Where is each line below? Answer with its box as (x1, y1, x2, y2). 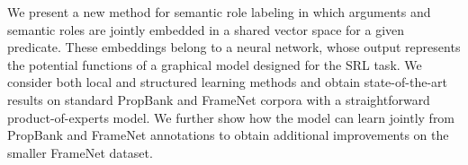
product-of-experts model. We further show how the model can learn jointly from (7, 108, 455, 126)
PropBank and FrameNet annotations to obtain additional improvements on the (7, 126, 449, 144)
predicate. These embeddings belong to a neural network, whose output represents (7, 38, 461, 56)
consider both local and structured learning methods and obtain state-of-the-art (7, 73, 447, 91)
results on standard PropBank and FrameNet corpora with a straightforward (7, 90, 430, 109)
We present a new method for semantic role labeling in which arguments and (7, 3, 431, 21)
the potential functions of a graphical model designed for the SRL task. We (7, 55, 422, 74)
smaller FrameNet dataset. (7, 143, 153, 161)
